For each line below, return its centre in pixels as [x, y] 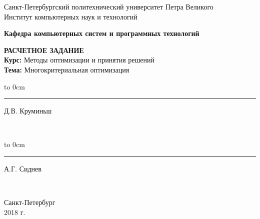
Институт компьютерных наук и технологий [71, 16]
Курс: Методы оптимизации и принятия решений [79, 60]
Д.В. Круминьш [28, 111]
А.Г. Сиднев [23, 168]
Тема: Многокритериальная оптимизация [67, 69]
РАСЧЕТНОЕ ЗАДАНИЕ [44, 50]
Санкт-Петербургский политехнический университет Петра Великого [109, 6]
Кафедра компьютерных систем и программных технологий [102, 33]
